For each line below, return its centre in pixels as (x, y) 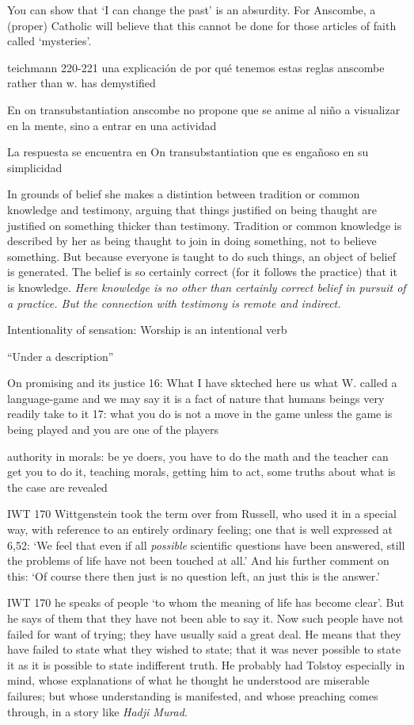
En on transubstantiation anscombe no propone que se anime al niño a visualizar (204, 109)
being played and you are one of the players (113, 430)
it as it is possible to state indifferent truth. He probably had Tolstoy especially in (206, 664)
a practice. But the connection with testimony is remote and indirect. (174, 303)
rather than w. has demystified (82, 83)
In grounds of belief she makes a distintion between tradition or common (184, 194)
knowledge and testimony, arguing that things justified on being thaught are (192, 209)
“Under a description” (61, 356)
